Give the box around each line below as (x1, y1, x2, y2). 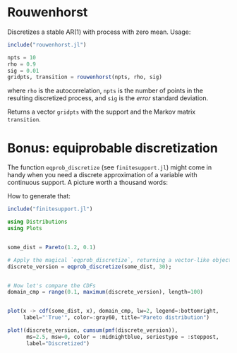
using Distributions (7, 218, 68, 226)
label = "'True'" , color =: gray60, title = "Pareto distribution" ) (23, 314, 210, 321)
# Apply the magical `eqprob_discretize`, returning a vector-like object (7, 256, 232, 263)
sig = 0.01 (7, 67, 39, 74)
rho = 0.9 (7, 61, 37, 68)
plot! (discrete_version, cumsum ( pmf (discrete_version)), (7, 327, 178, 334)
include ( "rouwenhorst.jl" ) (7, 41, 87, 48)
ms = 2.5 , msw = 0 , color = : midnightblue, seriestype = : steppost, (25, 333, 219, 340)
